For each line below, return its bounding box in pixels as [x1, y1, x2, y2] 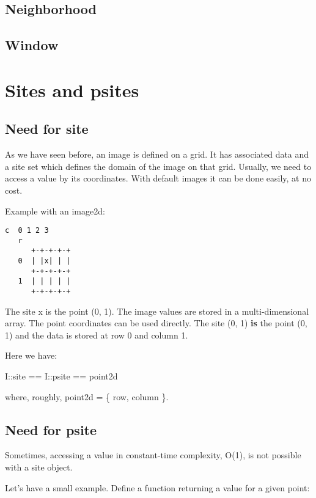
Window [5, 35, 59, 54]
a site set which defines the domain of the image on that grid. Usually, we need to [5, 159, 312, 172]
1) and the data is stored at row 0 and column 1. [5, 328, 188, 341]
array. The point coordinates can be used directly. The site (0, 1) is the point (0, [5, 317, 307, 329]
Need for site [5, 119, 89, 138]
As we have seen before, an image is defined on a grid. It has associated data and [5, 148, 309, 161]
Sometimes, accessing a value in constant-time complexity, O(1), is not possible [5, 449, 301, 461]
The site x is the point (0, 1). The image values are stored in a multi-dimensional [5, 304, 309, 317]
